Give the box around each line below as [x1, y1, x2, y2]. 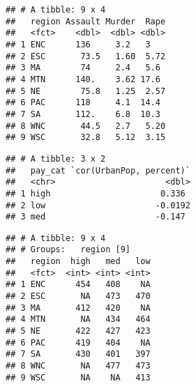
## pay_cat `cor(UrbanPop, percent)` [6, 165, 190, 176]
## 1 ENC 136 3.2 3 [6, 39, 151, 49]
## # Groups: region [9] [6, 245, 130, 255]
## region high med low [6, 256, 151, 267]
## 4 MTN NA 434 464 [6, 314, 151, 325]
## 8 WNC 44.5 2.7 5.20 [6, 121, 166, 131]
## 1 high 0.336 [6, 188, 186, 199]
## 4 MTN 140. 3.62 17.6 [6, 74, 160, 84]
